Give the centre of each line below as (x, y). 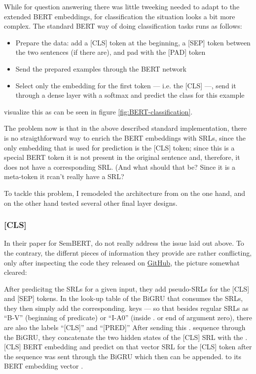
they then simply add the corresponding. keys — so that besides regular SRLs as (126, 308)
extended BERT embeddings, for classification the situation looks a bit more (120, 16)
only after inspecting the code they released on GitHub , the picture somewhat (122, 262)
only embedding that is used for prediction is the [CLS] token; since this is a (119, 147)
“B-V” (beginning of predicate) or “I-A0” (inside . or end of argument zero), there (128, 318)
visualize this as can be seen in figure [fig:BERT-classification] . (98, 111)
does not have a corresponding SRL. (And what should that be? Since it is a (120, 167)
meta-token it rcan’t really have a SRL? (64, 176)
